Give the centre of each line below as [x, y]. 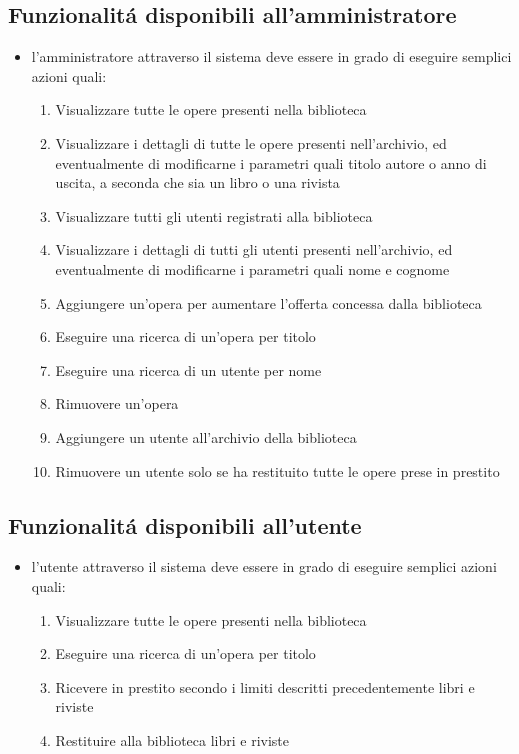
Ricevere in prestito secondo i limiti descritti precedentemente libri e [265, 686]
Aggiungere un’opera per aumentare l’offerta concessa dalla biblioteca [268, 302]
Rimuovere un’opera [117, 403]
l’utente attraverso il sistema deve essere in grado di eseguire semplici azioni [264, 566]
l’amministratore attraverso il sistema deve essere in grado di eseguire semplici [271, 56]
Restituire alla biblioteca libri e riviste [172, 739]
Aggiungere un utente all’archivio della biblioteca [206, 436]
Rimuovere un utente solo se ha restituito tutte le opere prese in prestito [277, 470]
